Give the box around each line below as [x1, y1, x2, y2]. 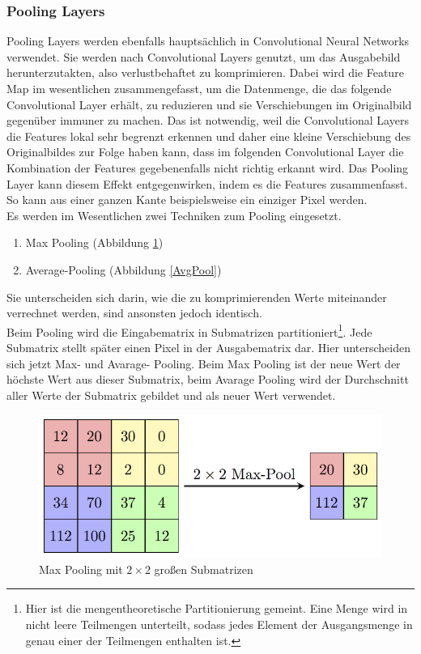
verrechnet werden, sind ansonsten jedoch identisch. [6, 304, 262, 321]
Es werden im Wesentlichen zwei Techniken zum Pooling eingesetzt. [6, 206, 342, 223]
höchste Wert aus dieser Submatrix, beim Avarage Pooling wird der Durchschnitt [6, 371, 409, 388]
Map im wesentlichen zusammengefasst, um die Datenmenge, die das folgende [6, 80, 392, 96]
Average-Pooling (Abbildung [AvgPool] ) [25, 261, 222, 278]
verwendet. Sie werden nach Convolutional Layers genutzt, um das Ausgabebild [6, 48, 401, 65]
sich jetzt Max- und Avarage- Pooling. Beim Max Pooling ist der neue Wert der [6, 355, 401, 372]
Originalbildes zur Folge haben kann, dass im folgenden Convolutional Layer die [6, 143, 404, 160]
